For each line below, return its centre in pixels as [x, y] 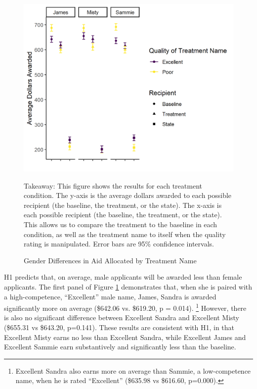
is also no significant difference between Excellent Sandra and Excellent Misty [122, 317]
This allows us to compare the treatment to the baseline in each [121, 224]
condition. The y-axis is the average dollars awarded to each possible [128, 195]
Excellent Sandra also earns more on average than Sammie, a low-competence [133, 370]
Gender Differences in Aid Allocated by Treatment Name [110, 260]
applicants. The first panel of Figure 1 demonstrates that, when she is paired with [128, 287]
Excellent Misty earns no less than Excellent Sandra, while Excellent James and [125, 337]
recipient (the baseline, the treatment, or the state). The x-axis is [123, 205]
